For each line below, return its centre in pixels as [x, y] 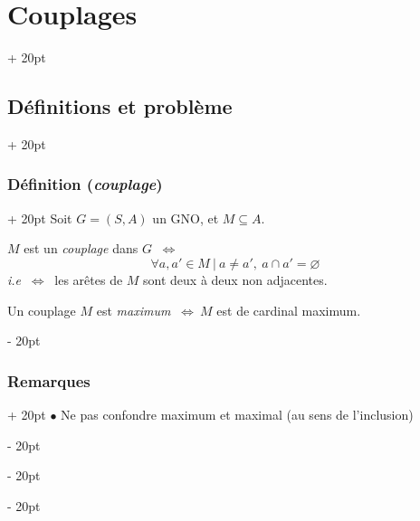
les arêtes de [89, 279]
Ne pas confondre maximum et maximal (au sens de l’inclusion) [237, 414]
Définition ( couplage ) [85, 184]
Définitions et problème [120, 106]
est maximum [134, 310]
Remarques [49, 380]
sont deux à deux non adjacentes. [235, 279]
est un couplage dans [81, 248]
